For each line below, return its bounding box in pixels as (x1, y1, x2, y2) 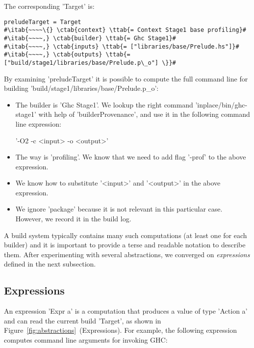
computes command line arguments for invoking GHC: (4, 335, 168, 345)
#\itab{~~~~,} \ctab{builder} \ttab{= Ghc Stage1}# (4, 34, 176, 42)
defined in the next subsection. (4, 259, 96, 269)
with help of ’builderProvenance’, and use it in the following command (38, 109, 250, 119)
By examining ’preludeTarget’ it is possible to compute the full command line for (4, 73, 248, 83)
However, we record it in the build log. (15, 214, 131, 224)
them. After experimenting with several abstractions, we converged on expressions (4, 249, 250, 259)
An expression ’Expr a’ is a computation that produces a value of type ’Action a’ (4, 306, 248, 316)
